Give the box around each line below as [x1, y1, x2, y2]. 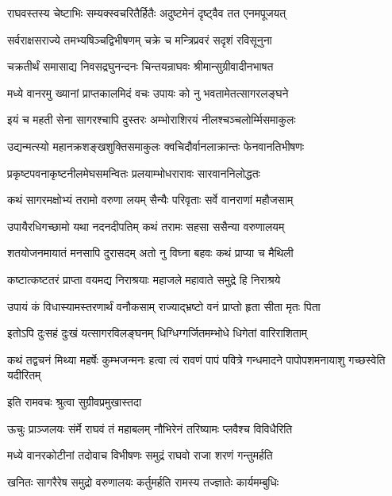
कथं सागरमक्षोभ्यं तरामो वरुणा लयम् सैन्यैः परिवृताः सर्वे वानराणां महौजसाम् [7, 191, 294, 208]
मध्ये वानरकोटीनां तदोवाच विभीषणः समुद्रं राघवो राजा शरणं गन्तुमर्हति [7, 447, 273, 463]
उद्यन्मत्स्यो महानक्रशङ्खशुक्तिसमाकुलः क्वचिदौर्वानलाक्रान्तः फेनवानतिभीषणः [7, 137, 305, 154]
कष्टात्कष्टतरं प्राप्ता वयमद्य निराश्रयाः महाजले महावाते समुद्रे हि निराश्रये [7, 271, 281, 287]
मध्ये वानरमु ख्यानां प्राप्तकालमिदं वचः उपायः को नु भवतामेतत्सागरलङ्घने [7, 84, 289, 101]
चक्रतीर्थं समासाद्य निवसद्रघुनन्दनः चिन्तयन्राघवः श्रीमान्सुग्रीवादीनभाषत [7, 58, 274, 75]
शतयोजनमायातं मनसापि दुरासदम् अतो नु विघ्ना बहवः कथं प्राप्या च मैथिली [7, 244, 294, 261]
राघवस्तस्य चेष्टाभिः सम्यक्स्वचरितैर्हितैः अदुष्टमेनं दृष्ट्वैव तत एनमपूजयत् [7, 5, 286, 21]
